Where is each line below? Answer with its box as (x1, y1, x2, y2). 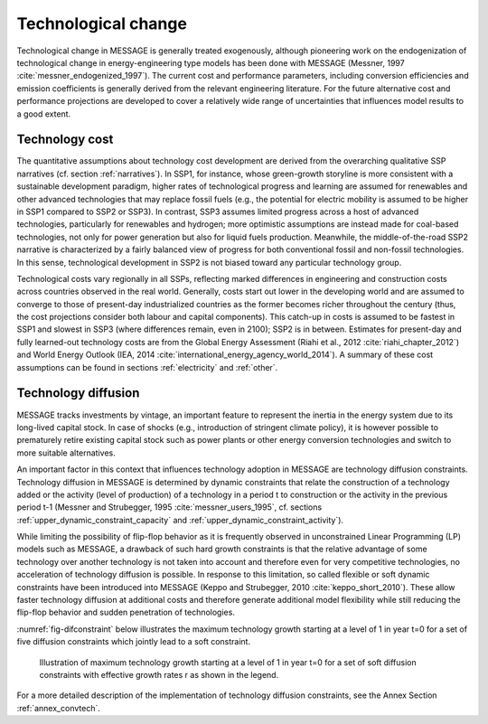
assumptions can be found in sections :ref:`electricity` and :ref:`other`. (16, 362, 278, 372)
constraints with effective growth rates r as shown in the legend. (39, 669, 279, 680)
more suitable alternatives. (16, 447, 117, 458)
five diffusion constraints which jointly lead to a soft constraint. (16, 636, 251, 647)
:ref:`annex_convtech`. (16, 702, 101, 713)
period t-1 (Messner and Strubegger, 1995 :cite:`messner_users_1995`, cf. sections (16, 502, 323, 512)
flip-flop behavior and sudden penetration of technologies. (16, 606, 235, 618)
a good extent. (16, 108, 71, 119)
